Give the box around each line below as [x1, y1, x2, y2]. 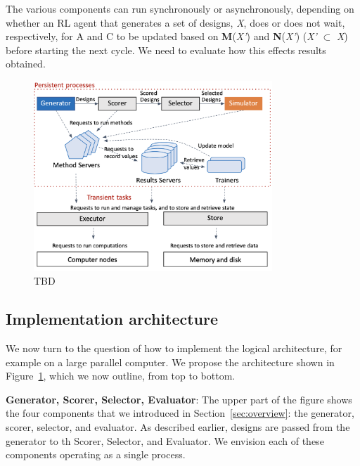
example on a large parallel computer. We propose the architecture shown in [6, 354, 335, 369]
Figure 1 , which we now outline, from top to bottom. [6, 368, 236, 383]
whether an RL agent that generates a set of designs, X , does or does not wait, [6, 15, 345, 30]
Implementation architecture [6, 308, 219, 330]
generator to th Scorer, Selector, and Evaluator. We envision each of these [6, 433, 324, 448]
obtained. [6, 56, 46, 71]
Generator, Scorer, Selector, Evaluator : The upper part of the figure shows [6, 391, 352, 406]
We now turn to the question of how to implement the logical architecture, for [6, 340, 342, 355]
